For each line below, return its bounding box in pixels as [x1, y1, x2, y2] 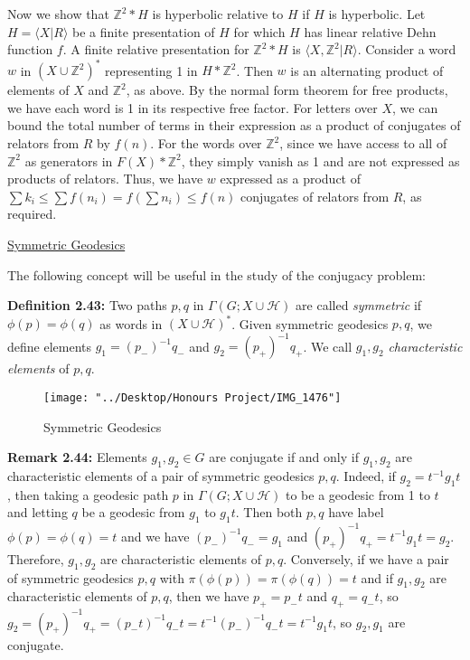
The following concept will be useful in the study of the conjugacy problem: [7, 265, 426, 284]
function [7, 40, 53, 59]
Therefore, [7, 549, 64, 568]
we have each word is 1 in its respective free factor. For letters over [7, 98, 378, 117]
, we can [392, 98, 438, 117]
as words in [99, 314, 163, 333]
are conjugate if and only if [209, 448, 359, 467]
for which [233, 22, 286, 41]
